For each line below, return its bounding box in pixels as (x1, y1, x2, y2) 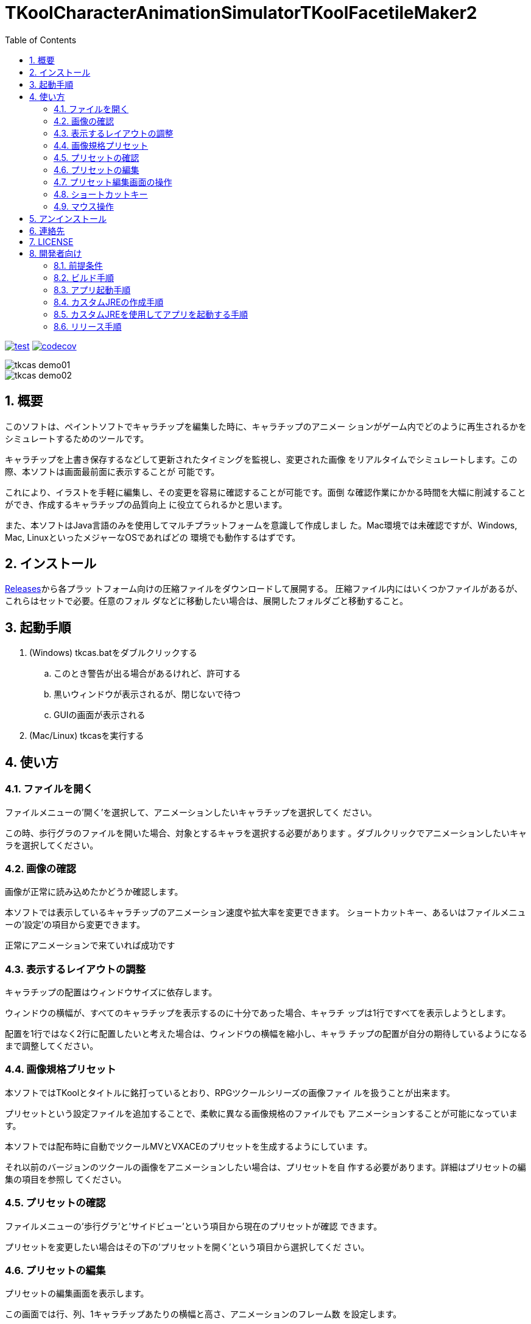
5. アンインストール (29, 213, 107, 224)
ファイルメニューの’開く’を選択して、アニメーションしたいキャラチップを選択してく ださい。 (5, 806, 377, 817)
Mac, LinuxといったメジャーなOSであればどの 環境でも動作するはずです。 (5, 532, 301, 543)
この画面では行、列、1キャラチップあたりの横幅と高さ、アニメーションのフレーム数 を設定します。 (5, 1309, 402, 1320)
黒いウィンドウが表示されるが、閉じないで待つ (54, 689, 241, 700)
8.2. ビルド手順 (54, 272, 114, 283)
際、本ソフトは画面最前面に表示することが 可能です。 (5, 466, 220, 477)
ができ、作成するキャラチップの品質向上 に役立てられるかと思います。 (5, 499, 287, 510)
